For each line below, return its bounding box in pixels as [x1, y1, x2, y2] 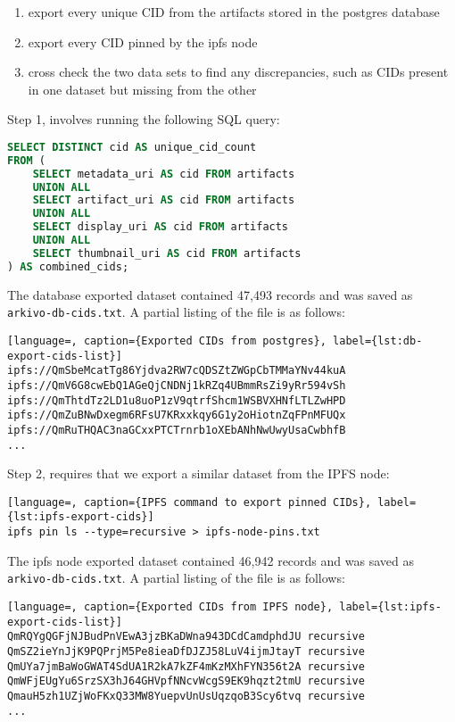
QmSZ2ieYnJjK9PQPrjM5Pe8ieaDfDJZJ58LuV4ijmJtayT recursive [7, 645, 365, 658]
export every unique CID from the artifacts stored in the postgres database [28, 3, 440, 21]
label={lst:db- [333, 334, 423, 347]
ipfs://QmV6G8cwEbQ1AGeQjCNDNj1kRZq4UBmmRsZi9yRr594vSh [7, 378, 346, 392]
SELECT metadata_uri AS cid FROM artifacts [32, 167, 295, 180]
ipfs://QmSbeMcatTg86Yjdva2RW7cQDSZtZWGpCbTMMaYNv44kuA [7, 364, 346, 378]
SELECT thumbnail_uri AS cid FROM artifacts [32, 246, 302, 260]
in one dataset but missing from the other [28, 79, 257, 98]
